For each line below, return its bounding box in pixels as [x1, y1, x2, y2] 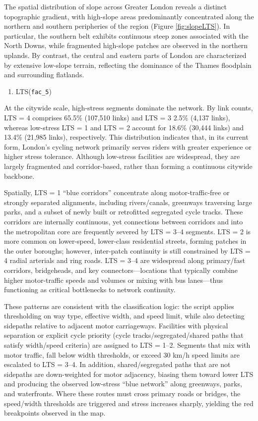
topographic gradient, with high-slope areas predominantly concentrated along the [4, 11, 254, 21]
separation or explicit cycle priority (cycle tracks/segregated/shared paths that [4, 330, 244, 340]
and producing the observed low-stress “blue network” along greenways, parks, [4, 378, 242, 389]
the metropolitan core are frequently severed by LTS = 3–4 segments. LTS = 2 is [4, 226, 251, 236]
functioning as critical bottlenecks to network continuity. [4, 284, 176, 295]
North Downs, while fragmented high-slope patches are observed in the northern [4, 40, 248, 51]
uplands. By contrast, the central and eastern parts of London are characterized [4, 50, 247, 60]
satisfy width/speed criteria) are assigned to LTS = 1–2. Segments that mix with [4, 340, 251, 350]
